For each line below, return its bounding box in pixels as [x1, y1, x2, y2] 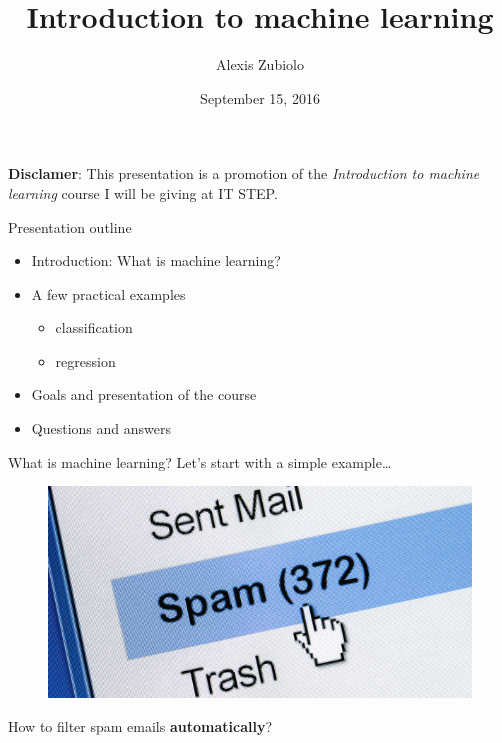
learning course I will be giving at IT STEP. [8, 182, 278, 203]
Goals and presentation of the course [31, 384, 257, 405]
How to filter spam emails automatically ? [8, 715, 272, 736]
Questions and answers [31, 418, 171, 439]
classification [55, 317, 133, 338]
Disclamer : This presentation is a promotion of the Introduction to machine [8, 163, 480, 184]
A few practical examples [31, 283, 186, 304]
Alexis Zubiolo [216, 54, 304, 75]
